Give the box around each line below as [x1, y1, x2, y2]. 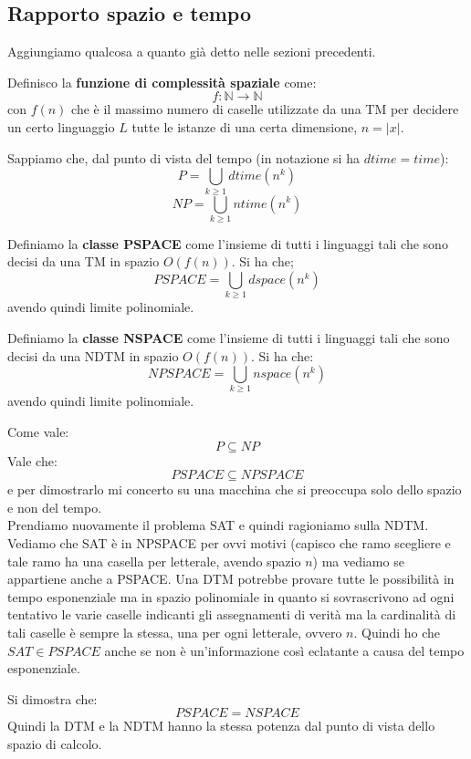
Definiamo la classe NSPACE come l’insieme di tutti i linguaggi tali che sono [7, 328, 450, 347]
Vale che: [7, 451, 58, 470]
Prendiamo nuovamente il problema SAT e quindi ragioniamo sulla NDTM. [7, 515, 429, 535]
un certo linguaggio [7, 117, 115, 136]
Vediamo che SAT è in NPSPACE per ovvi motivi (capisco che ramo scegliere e [7, 534, 451, 553]
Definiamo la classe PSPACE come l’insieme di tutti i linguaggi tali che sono [7, 234, 448, 253]
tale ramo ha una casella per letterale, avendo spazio [7, 551, 301, 570]
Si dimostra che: [7, 689, 98, 708]
